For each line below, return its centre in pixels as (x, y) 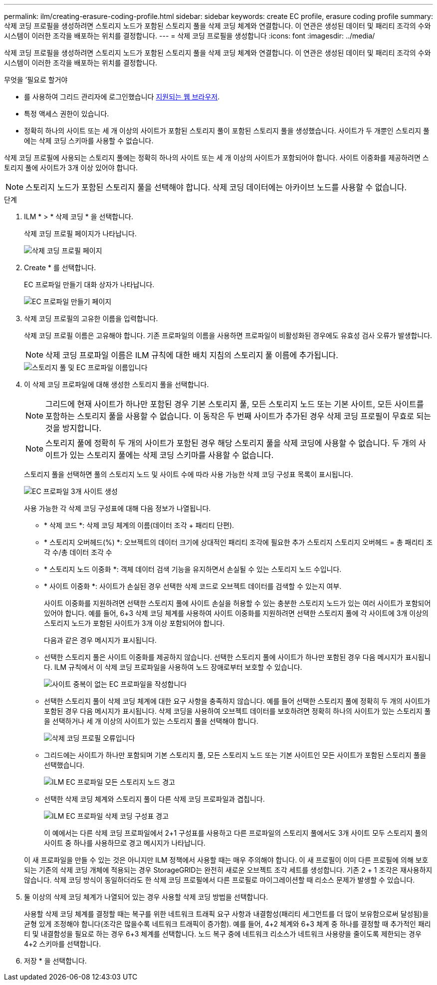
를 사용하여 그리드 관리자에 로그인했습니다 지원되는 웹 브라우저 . (122, 97)
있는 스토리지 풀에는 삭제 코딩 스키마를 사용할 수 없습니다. (172, 455)
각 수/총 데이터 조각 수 (78, 552)
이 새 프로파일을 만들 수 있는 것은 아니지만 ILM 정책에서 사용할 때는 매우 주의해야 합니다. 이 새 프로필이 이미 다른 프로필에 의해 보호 (226, 860)
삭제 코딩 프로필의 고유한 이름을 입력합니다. (91, 318)
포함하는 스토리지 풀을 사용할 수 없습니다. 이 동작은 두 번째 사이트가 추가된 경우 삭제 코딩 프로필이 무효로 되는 (238, 416)
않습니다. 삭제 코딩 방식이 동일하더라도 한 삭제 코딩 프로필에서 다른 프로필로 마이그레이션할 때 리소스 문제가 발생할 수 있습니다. (219, 880)
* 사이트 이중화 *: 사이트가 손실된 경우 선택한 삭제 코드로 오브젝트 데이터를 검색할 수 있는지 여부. (193, 586)
